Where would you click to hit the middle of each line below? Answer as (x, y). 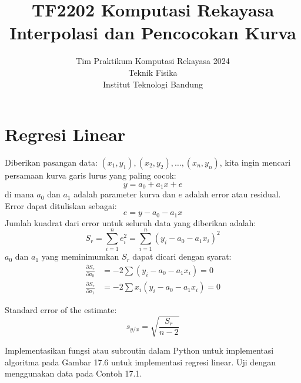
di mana (19, 194)
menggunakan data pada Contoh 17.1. (73, 373)
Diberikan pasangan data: (51, 162)
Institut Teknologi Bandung (153, 84)
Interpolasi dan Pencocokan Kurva (153, 33)
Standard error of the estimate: (61, 309)
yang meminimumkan (80, 256)
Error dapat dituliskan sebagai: (61, 205)
